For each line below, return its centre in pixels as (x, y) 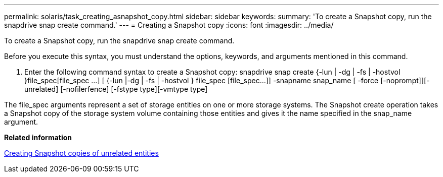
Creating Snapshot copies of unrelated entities (81, 153)
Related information (38, 137)
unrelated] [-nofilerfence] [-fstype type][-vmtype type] (116, 89)
